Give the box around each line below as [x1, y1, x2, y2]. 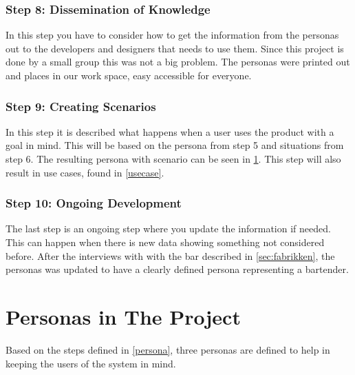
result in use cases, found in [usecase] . [6, 165, 164, 179]
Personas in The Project [6, 302, 241, 330]
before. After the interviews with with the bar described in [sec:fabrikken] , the [6, 248, 335, 263]
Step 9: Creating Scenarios [6, 97, 156, 114]
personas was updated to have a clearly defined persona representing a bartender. [6, 262, 349, 276]
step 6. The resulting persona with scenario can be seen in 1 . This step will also [6, 152, 341, 165]
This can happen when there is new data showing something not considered [6, 235, 325, 249]
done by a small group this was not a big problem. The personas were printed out [6, 54, 350, 69]
